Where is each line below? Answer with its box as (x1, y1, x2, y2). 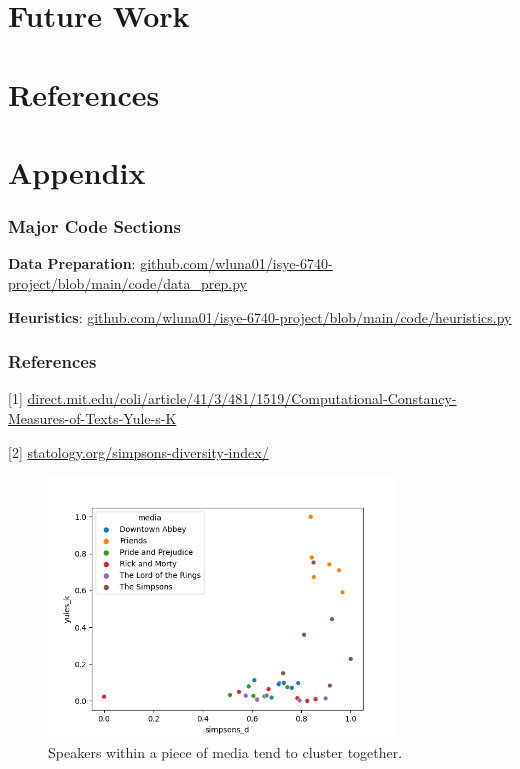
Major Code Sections (8, 214, 181, 239)
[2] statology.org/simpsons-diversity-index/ (8, 441, 269, 462)
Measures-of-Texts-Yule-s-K (8, 407, 177, 428)
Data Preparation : (8, 253, 136, 274)
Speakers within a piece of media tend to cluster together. (48, 742, 403, 763)
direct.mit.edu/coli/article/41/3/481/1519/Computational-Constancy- (27, 388, 457, 409)
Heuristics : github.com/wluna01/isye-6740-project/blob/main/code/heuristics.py (8, 306, 512, 327)
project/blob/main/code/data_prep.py (8, 272, 247, 293)
